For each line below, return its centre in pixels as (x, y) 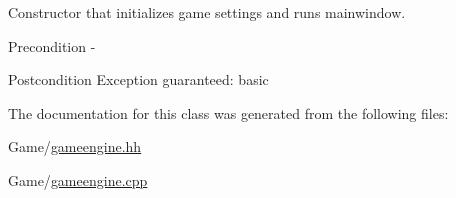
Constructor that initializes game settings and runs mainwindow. (207, 12)
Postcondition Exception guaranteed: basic (138, 79)
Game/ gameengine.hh (75, 146)
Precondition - (52, 45)
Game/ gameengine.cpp (78, 179)
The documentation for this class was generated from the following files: (228, 112)
